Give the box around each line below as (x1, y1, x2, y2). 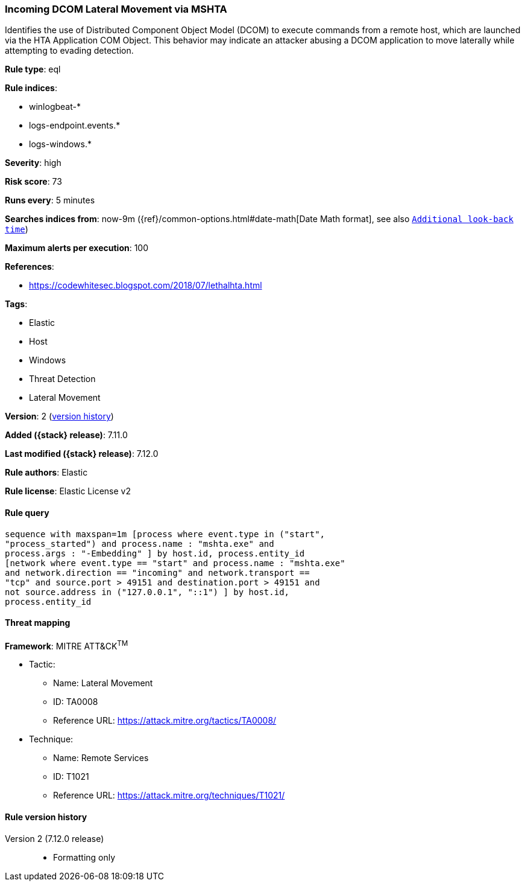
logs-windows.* (29, 139, 92, 150)
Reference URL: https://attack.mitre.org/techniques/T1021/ (53, 790, 285, 801)
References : (5, 261, 54, 272)
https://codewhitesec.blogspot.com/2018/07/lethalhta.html (29, 280, 262, 291)
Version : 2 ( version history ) (5, 411, 114, 422)
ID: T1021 (53, 771, 89, 782)
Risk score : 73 (5, 176, 62, 187)
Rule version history (5, 812, 87, 823)
